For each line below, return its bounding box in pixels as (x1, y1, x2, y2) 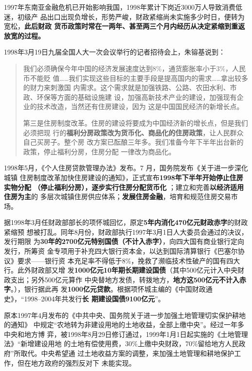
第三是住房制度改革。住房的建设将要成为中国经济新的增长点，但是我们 (23, 117, 248, 128)
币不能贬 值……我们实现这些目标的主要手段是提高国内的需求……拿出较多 (23, 73, 248, 83)
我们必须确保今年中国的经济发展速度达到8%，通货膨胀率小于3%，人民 (23, 63, 246, 73)
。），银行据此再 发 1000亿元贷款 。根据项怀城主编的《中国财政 (11, 284, 206, 294)
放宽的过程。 (4, 30, 45, 40)
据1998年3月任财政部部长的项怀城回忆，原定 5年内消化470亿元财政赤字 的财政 (4, 217, 248, 227)
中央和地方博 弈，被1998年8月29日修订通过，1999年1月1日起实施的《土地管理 (4, 329, 248, 339)
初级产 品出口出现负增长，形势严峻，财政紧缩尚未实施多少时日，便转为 (17, 11, 245, 21)
